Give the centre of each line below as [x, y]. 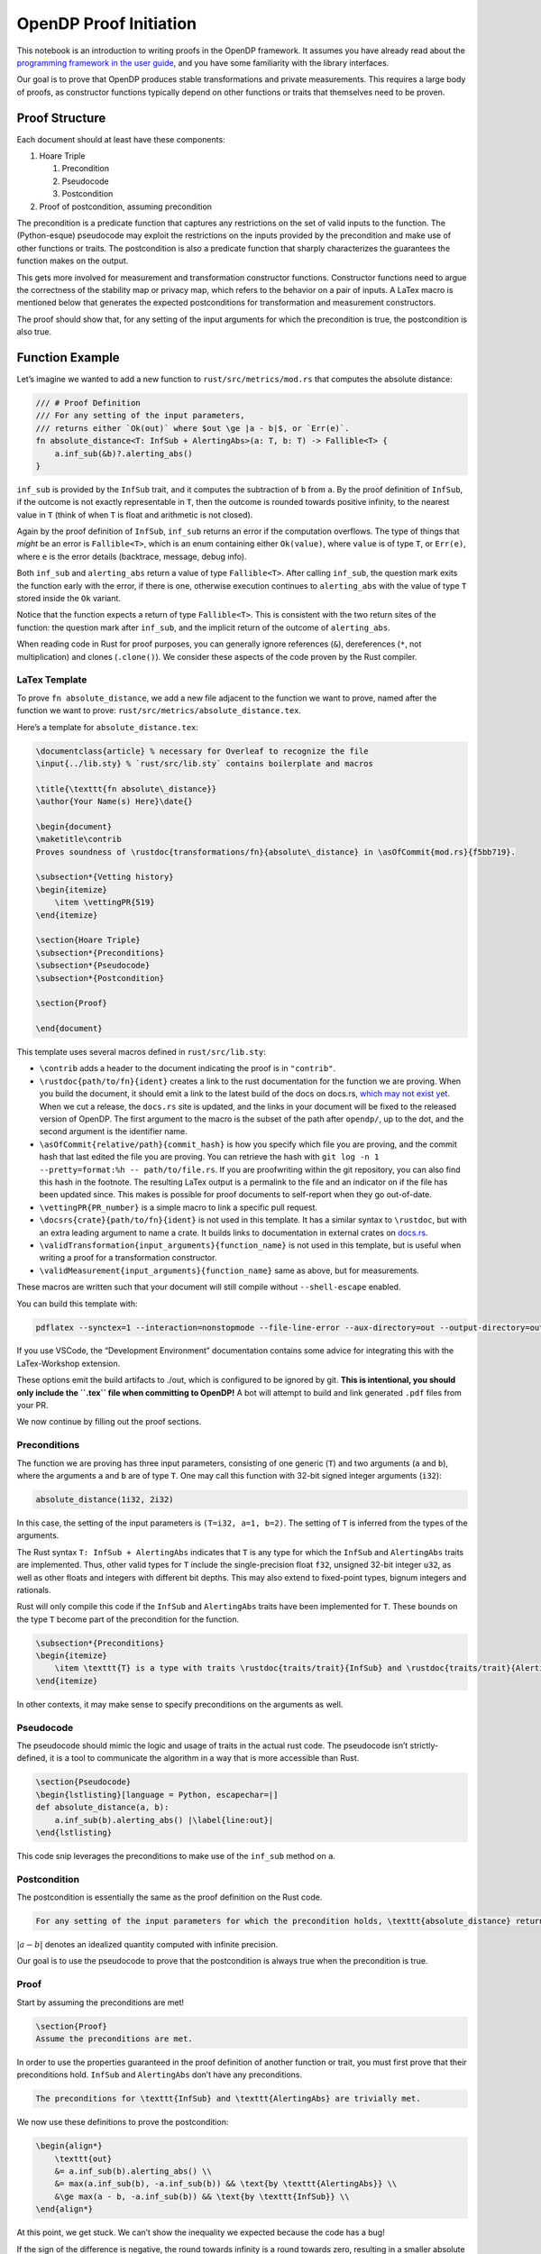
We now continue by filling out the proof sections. [109, 1422]
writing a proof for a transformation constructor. [128, 1258]
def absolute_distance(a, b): [102, 1807]
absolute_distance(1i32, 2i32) [105, 1499]
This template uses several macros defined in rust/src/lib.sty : [141, 1052]
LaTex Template [52, 680]
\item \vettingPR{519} [105, 903]
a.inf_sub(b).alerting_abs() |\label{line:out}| [164, 1820]
